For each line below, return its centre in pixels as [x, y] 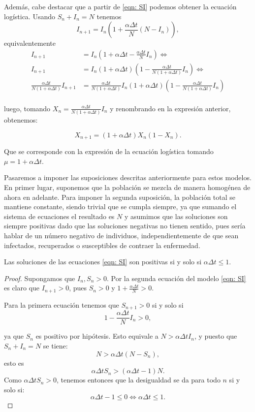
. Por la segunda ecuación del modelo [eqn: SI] [176, 278]
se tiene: [55, 345]
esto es [14, 363]
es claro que [22, 288]
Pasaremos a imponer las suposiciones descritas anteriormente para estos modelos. [128, 177]
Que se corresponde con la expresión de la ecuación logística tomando [109, 151]
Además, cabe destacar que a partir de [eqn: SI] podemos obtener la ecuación [120, 6]
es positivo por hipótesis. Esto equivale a [97, 336]
